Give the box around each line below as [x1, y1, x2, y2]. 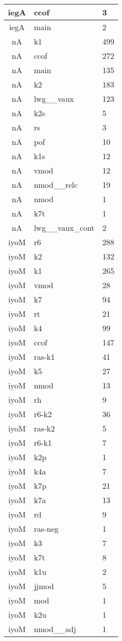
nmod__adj [34, 623, 77, 635]
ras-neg [34, 523, 59, 534]
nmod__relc [34, 179, 78, 190]
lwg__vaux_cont [34, 222, 95, 233]
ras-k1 [34, 351, 55, 362]
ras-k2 [34, 423, 55, 434]
